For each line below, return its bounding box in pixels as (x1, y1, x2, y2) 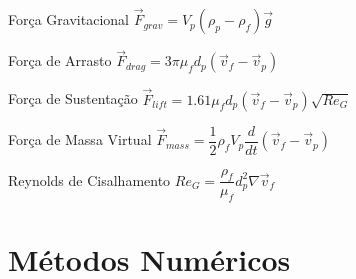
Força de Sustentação (8, 88, 138, 109)
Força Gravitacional (8, 9, 129, 30)
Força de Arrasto (8, 50, 112, 71)
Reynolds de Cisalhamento (8, 169, 171, 190)
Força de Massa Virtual (8, 129, 152, 150)
